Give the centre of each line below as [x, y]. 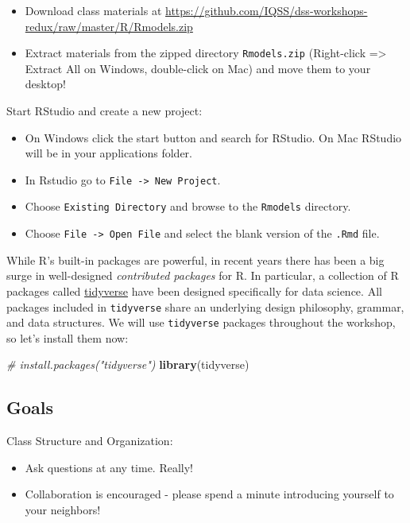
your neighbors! [63, 510]
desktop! [45, 84]
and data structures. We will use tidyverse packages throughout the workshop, [201, 322]
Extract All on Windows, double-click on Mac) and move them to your [198, 68]
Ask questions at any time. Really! [109, 467]
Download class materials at [93, 10]
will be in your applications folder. [108, 153]
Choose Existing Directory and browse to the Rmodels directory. [188, 206]
